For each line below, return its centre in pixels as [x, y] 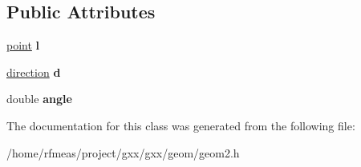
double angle [39, 99]
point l [23, 45]
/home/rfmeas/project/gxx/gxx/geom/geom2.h [123, 152]
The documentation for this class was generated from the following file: [181, 125]
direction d [34, 72]
